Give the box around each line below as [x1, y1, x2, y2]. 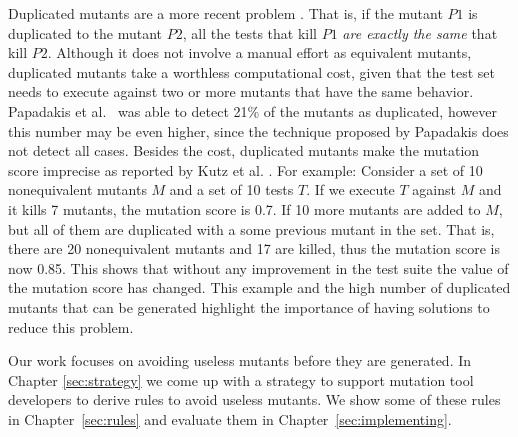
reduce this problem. [8, 316, 134, 337]
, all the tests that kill [182, 22, 318, 43]
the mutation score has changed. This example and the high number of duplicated [8, 277, 511, 298]
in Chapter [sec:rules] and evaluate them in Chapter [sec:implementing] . [8, 408, 452, 429]
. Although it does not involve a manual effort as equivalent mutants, [47, 42, 472, 63]
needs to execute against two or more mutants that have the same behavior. [8, 81, 474, 102]
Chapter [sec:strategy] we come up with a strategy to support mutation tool [8, 369, 474, 390]
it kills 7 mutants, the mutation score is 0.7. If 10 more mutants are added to [8, 198, 481, 219]
